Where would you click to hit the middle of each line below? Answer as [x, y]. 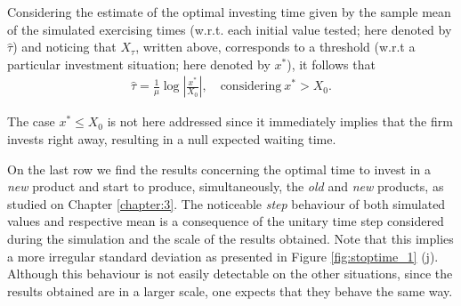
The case [31, 121]
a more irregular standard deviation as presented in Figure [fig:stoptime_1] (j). [223, 256]
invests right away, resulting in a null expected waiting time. [172, 139]
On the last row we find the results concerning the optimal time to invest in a [219, 169]
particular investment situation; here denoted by [139, 64]
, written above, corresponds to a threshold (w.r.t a [275, 47]
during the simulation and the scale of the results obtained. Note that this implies [230, 238]
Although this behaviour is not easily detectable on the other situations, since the [230, 274]
